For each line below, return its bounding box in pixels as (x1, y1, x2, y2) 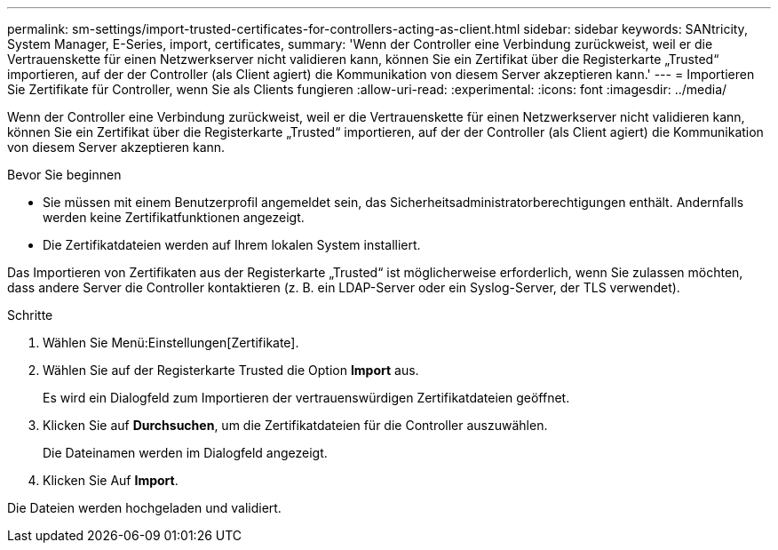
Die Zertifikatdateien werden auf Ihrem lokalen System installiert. (43, 237, 421, 252)
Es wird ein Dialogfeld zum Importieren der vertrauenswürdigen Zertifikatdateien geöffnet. (43, 390, 570, 405)
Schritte (7, 307, 53, 323)
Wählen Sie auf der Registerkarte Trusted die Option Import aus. (43, 363, 419, 378)
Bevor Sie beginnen (7, 167, 122, 182)
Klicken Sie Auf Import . (43, 473, 179, 488)
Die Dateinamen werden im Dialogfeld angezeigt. (43, 445, 328, 460)
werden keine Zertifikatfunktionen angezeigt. (43, 210, 305, 225)
